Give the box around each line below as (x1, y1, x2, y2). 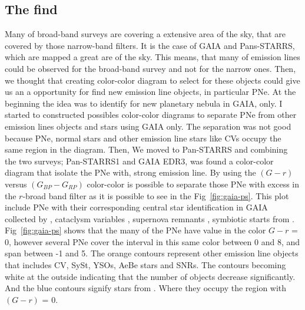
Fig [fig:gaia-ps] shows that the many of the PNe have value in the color (5, 224, 266, 236)
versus (5, 177, 27, 190)
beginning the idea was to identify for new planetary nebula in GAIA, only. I (5, 97, 283, 109)
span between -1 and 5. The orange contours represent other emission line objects (5, 247, 299, 259)
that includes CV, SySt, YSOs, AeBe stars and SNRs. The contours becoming (5, 259, 286, 271)
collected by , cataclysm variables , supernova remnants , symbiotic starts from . (5, 212, 294, 225)
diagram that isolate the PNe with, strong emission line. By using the (5, 166, 256, 179)
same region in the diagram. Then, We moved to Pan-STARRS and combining (5, 143, 288, 156)
